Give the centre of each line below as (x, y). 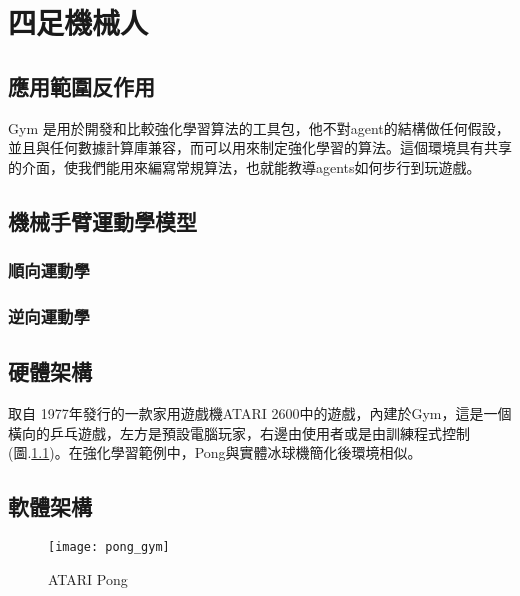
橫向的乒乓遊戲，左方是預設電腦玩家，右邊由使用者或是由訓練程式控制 (239, 432)
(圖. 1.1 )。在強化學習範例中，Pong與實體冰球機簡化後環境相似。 (215, 452)
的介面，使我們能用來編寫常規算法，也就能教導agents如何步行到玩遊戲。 (244, 166)
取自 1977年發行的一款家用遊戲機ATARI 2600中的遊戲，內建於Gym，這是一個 (260, 413)
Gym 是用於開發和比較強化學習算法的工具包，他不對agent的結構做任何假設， (259, 127)
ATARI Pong (88, 578)
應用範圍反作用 (81, 85)
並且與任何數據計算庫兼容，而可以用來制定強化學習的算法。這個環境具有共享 (260, 147)
